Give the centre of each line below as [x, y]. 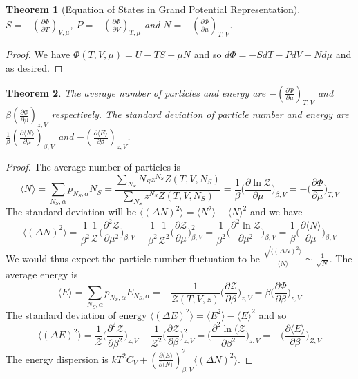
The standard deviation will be [71, 212]
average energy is [42, 274]
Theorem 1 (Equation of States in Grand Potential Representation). [153, 9]
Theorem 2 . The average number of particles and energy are [136, 92]
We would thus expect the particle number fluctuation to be [133, 258]
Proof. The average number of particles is [93, 166]
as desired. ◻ [34, 67]
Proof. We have [38, 54]
